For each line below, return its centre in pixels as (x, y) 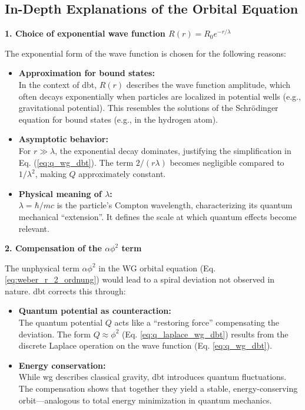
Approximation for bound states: (87, 73)
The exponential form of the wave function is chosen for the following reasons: (145, 53)
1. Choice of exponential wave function (85, 33)
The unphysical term (42, 268)
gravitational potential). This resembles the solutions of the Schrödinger (148, 108)
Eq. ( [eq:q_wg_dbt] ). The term (76, 162)
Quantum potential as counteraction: (95, 311)
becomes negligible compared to (227, 162)
